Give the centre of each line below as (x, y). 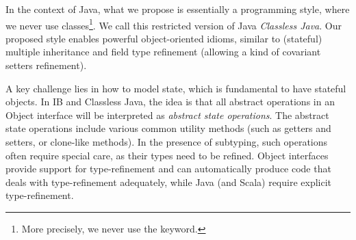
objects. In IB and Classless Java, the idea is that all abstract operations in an (170, 102)
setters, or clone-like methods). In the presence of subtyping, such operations (167, 142)
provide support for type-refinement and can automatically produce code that (168, 169)
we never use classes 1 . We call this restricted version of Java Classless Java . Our (174, 24)
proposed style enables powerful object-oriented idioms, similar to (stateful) (164, 38)
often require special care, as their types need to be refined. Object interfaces (167, 155)
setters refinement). (46, 65)
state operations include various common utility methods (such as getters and (168, 128)
